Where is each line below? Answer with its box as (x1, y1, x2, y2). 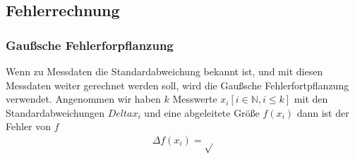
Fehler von (6, 119, 52, 134)
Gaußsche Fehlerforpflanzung (6, 36, 174, 53)
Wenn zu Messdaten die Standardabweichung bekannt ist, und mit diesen (6, 64, 323, 78)
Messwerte (172, 91, 217, 106)
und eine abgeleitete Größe (144, 105, 260, 120)
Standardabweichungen (6, 105, 105, 120)
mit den (294, 91, 328, 106)
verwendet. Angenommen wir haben (6, 91, 161, 106)
